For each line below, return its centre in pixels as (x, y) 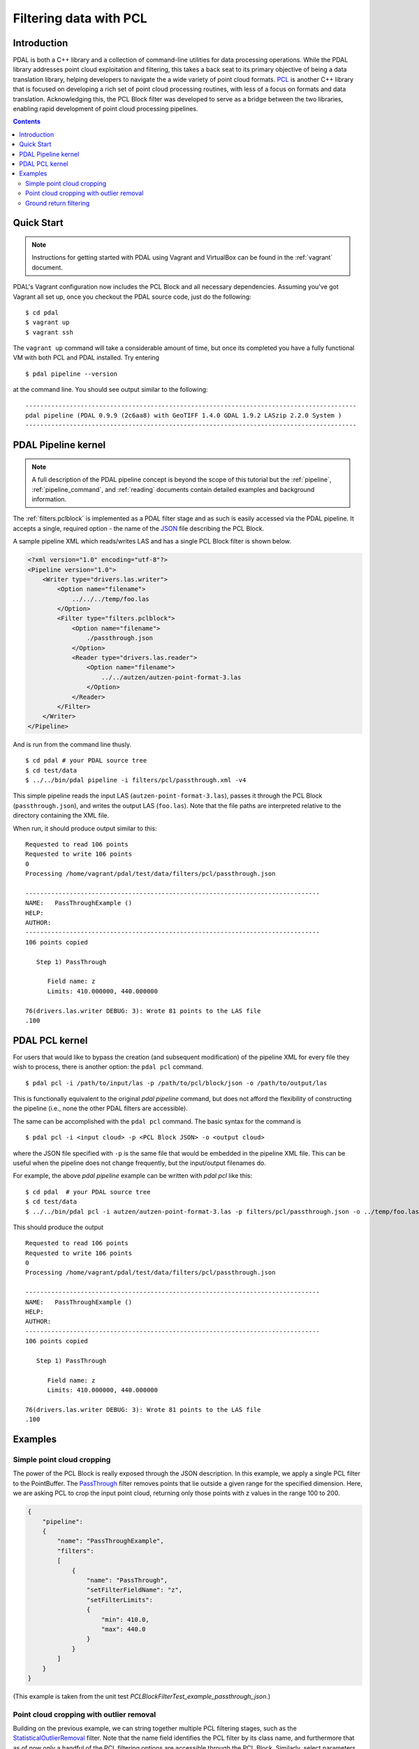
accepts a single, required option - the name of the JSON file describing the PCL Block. (139, 528)
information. (49, 499)
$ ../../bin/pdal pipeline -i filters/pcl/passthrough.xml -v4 (136, 780)
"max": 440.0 (124, 1629)
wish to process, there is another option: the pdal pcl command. (108, 1067)
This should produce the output (58, 1227)
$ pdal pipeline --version (72, 374)
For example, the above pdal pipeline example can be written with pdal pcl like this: (133, 1176)
